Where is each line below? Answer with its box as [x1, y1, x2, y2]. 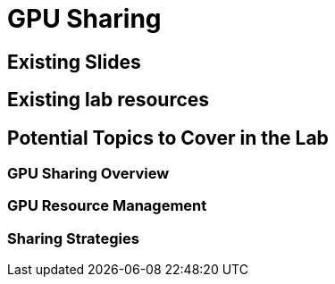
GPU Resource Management [7, 196, 207, 215]
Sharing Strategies [7, 229, 139, 247]
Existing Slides [7, 50, 141, 73]
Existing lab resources [7, 88, 210, 112]
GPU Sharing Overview [7, 164, 170, 183]
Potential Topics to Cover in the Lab [7, 126, 329, 149]
